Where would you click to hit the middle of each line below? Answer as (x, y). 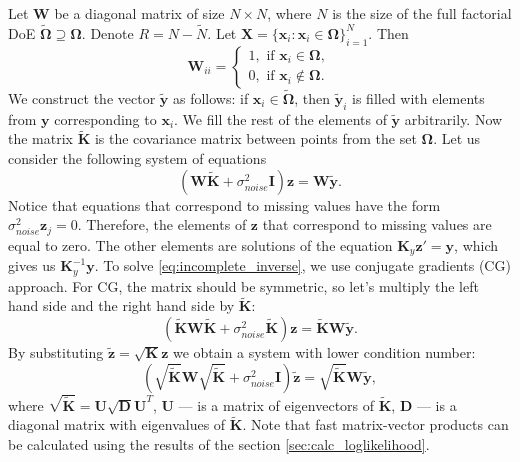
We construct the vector (82, 97)
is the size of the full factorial (422, 13)
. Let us (457, 138)
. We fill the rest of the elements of (280, 118)
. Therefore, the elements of (162, 224)
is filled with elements (418, 97)
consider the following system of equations (137, 158)
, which (476, 244)
